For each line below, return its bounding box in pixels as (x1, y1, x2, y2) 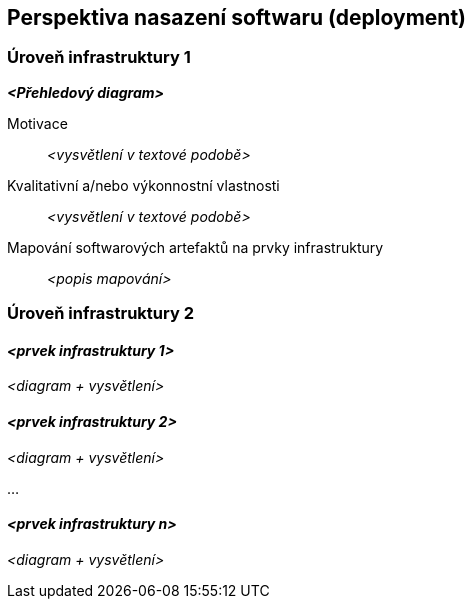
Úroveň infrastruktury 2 (7, 303, 194, 324)
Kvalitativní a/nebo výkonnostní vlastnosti (7, 176, 280, 194)
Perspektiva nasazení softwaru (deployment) (7, 5, 467, 30)
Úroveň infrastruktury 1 (7, 47, 191, 68)
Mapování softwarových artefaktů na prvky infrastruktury (7, 238, 384, 256)
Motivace (7, 114, 68, 132)
